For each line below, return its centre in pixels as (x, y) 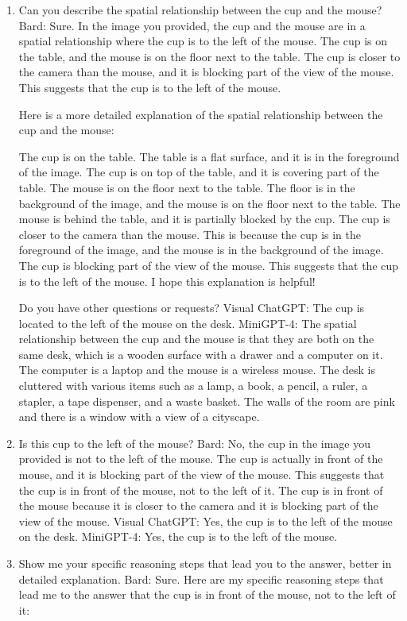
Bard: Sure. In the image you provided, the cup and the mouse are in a (192, 25)
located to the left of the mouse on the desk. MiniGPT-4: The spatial (188, 323)
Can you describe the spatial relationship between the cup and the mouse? (200, 10)
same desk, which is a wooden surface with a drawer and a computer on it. (201, 354)
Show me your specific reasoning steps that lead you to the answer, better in (205, 563)
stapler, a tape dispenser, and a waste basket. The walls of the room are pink (207, 401)
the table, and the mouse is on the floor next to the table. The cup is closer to (209, 56)
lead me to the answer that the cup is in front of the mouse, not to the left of (207, 594)
